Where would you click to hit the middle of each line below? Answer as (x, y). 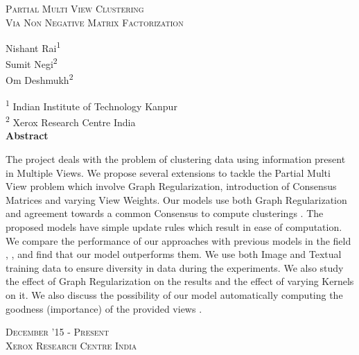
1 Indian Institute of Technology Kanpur (91, 105)
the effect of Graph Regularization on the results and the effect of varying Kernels (180, 281)
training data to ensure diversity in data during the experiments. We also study (175, 267)
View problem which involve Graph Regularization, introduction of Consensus (171, 186)
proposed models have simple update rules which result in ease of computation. (174, 227)
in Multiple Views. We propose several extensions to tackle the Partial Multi (168, 172)
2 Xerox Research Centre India (71, 121)
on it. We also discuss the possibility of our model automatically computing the (174, 294)
